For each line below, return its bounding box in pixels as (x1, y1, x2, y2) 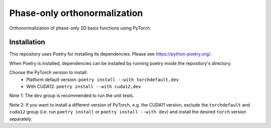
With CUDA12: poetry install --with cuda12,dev (26, 83, 142, 89)
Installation (9, 38, 45, 46)
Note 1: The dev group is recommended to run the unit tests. (9, 92, 134, 98)
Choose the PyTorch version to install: (9, 69, 88, 75)
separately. (9, 115, 33, 122)
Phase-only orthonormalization (9, 7, 143, 18)
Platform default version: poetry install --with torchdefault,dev (26, 76, 179, 82)
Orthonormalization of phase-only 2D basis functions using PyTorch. (9, 25, 152, 31)
